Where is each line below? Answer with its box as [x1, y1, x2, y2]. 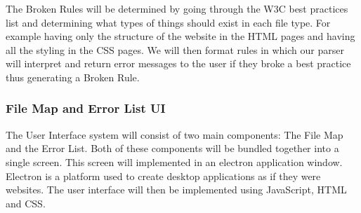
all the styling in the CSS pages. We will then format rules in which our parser [6, 42, 344, 57]
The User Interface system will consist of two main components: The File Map [6, 127, 343, 142]
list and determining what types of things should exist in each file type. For [6, 15, 331, 29]
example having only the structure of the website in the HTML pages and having [6, 29, 355, 43]
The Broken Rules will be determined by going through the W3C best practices [6, 1, 348, 15]
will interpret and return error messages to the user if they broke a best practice [6, 56, 351, 71]
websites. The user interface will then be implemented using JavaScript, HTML [6, 182, 347, 197]
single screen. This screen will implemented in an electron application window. [6, 154, 343, 169]
